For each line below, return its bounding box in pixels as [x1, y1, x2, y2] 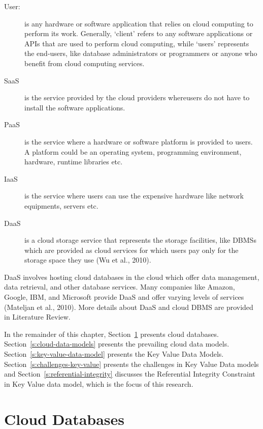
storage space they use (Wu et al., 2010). [24, 254, 151, 265]
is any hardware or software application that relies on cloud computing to [24, 18, 253, 28]
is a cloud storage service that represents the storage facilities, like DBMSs [24, 235, 256, 245]
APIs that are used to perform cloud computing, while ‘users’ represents [24, 38, 249, 48]
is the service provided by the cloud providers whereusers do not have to [24, 92, 250, 103]
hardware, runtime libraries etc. [24, 156, 123, 167]
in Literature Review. [4, 311, 71, 322]
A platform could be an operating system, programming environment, [24, 146, 242, 157]
